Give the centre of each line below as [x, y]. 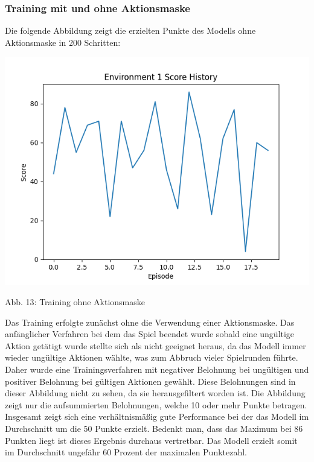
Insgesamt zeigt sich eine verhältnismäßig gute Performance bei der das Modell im [157, 416]
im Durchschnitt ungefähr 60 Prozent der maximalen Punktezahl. [126, 452]
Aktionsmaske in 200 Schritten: [63, 42]
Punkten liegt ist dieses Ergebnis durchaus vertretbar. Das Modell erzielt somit [151, 440]
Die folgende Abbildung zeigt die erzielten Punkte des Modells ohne [130, 30]
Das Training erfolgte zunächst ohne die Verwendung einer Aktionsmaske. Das [150, 322]
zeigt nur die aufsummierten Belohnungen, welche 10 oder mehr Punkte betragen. [156, 404]
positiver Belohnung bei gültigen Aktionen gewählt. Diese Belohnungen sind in [150, 381]
